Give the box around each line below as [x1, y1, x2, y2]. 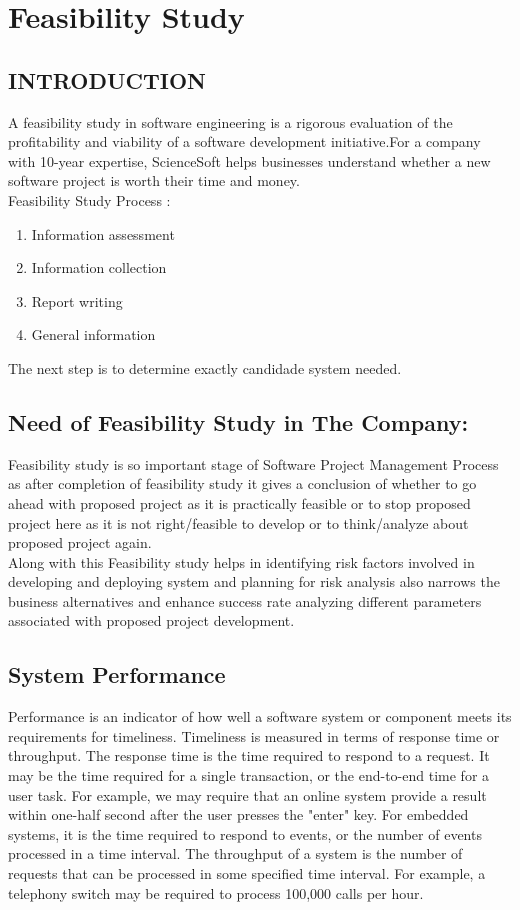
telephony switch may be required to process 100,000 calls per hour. [8, 882, 424, 903]
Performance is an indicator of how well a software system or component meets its [8, 706, 512, 727]
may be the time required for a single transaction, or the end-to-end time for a [8, 765, 490, 786]
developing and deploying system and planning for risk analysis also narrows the [8, 571, 500, 592]
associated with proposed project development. [8, 610, 295, 631]
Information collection [31, 257, 167, 278]
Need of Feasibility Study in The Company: [8, 406, 469, 437]
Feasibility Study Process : [8, 189, 171, 210]
